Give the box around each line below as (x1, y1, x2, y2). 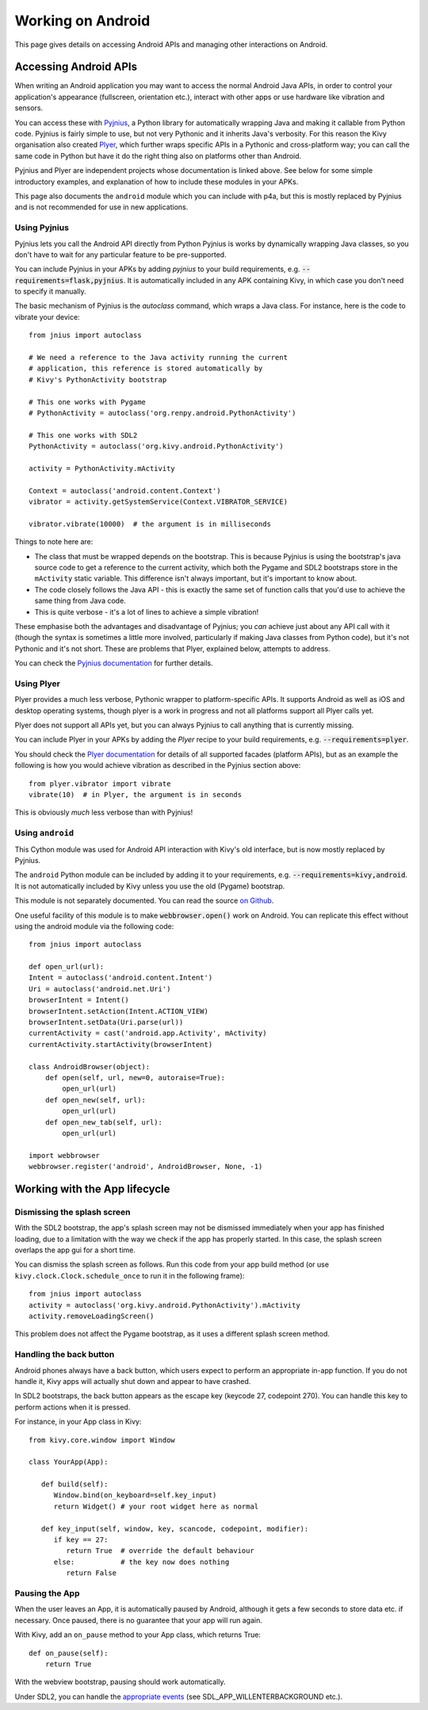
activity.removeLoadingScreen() (29, 1312, 155, 1321)
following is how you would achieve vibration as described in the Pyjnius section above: (14, 761, 301, 770)
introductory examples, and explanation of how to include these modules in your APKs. (14, 177, 299, 186)
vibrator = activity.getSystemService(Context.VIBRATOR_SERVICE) (29, 497, 289, 507)
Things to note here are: (14, 537, 94, 546)
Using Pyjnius (14, 222, 69, 233)
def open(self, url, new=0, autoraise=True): (44, 1073, 226, 1082)
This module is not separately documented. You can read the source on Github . (14, 896, 274, 906)
